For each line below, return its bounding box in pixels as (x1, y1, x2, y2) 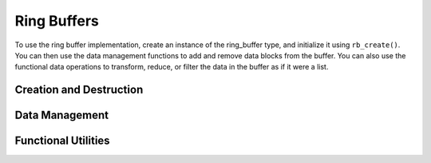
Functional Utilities (14, 134, 111, 148)
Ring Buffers (14, 12, 99, 30)
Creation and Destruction (14, 83, 144, 97)
